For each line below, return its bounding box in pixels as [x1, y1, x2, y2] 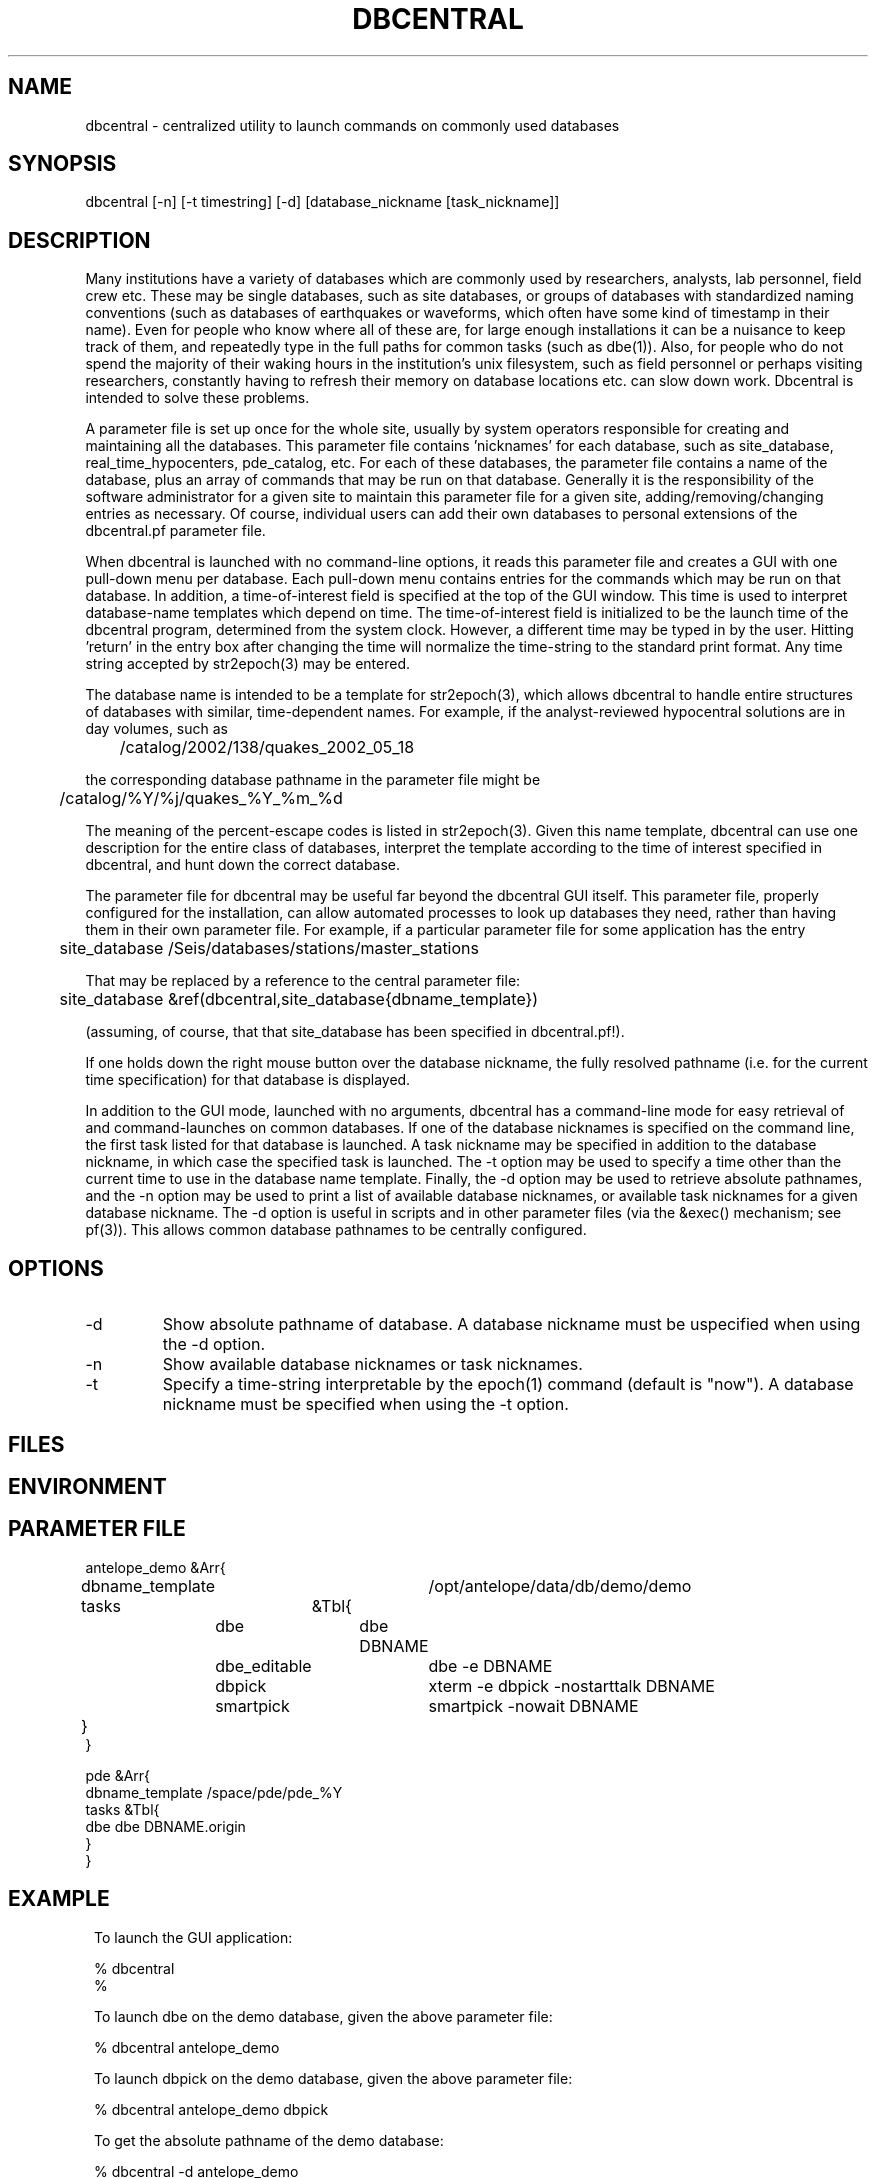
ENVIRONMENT [8, 1473, 167, 1499]
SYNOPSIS [8, 151, 117, 177]
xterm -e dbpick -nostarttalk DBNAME [428, 1675, 715, 1696]
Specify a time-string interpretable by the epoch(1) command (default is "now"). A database [162, 1374, 854, 1395]
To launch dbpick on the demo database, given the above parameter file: [94, 2069, 573, 2087]
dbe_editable [215, 1655, 312, 1676]
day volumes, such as [85, 720, 229, 738]
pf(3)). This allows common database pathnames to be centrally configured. [85, 1221, 587, 1239]
